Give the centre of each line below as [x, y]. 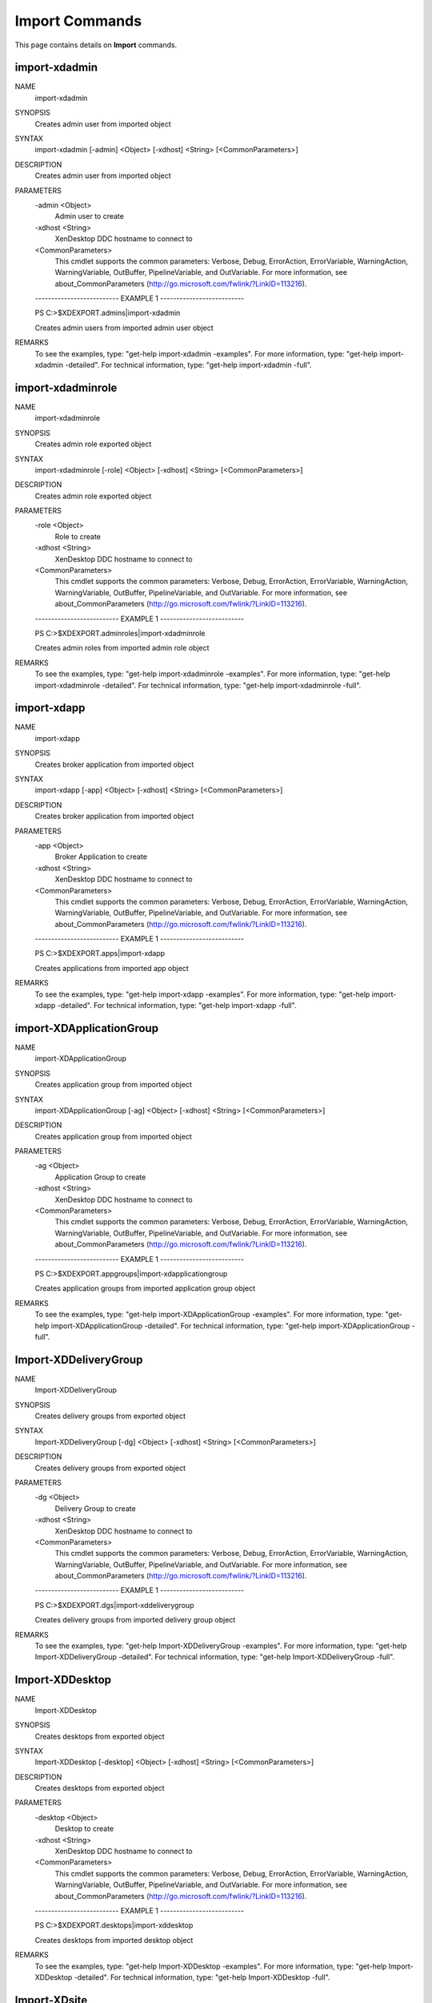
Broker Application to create [101, 856]
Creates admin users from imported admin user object [124, 328]
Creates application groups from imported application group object [145, 1288]
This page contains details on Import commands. [96, 45]
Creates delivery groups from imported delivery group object [135, 1620]
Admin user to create [89, 216]
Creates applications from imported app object [112, 968]
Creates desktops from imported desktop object [114, 1940]
